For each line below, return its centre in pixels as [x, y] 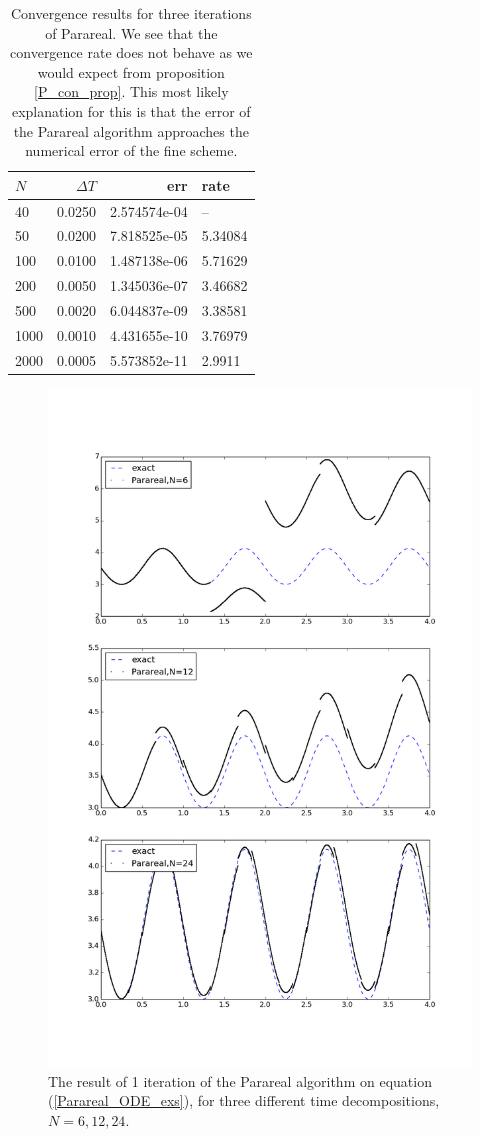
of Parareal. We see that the [131, 32]
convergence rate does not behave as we [131, 52]
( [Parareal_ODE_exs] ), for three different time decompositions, [244, 1100]
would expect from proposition [131, 71]
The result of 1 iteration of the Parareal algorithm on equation [240, 1080]
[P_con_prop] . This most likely [131, 91]
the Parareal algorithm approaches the [131, 130]
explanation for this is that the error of [131, 110]
